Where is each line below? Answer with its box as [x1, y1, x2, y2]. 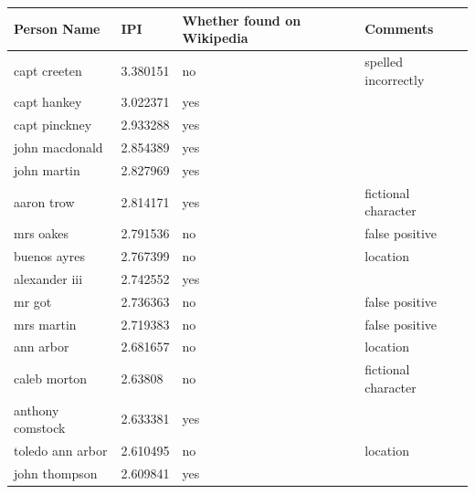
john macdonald [14, 138, 103, 157]
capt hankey [14, 92, 82, 111]
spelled [364, 51, 404, 70]
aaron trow [14, 192, 75, 211]
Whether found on [182, 10, 301, 29]
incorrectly [364, 69, 425, 89]
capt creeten [14, 60, 82, 79]
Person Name [14, 19, 100, 38]
